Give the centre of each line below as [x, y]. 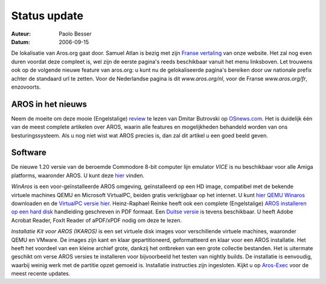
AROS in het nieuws [49, 104]
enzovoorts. [26, 87]
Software [29, 153]
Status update [47, 16]
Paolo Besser [75, 34]
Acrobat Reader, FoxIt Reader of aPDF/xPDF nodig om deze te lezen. [97, 220]
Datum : [21, 42]
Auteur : [21, 34]
